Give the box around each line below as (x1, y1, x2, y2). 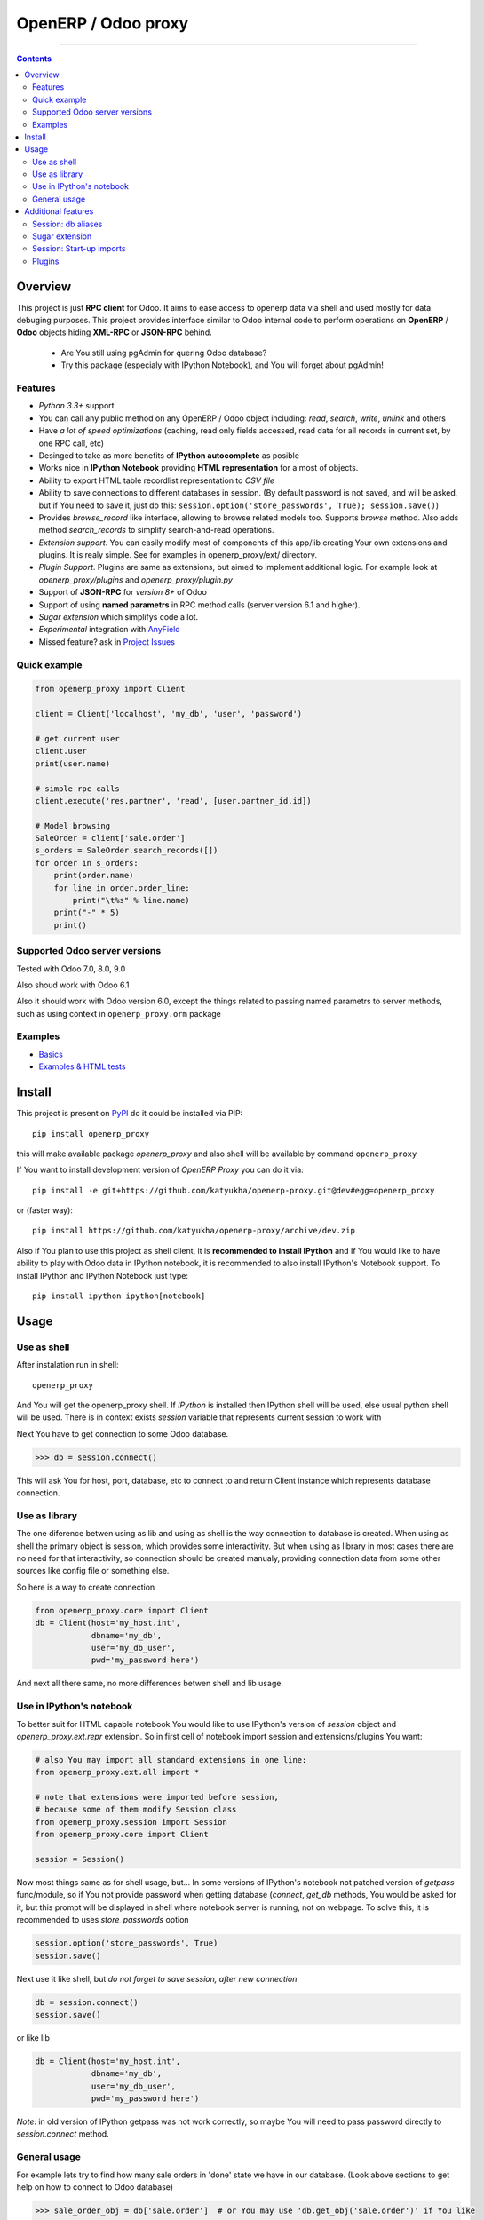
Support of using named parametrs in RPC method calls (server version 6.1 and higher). (38, 599, 361, 610)
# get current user (35, 733, 120, 743)
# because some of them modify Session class (35, 1804, 237, 1815)
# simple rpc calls (35, 783, 120, 794)
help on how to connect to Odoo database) (16, 2181, 173, 2192)
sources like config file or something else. (16, 1566, 170, 1576)
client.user (35, 746, 88, 757)
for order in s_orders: (35, 858, 139, 868)
